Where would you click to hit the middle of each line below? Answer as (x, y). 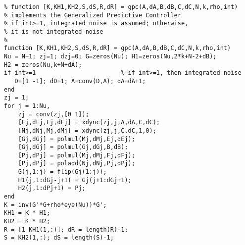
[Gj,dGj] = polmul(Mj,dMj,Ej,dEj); (76, 139)
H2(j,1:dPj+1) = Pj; (52, 188)
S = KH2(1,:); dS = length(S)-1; (59, 238)
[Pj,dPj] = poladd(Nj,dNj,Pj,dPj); (76, 164)
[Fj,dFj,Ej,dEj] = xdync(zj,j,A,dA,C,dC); (89, 122)
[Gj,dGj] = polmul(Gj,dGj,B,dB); (73, 147)
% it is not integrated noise (54, 31)
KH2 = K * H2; (27, 221)
